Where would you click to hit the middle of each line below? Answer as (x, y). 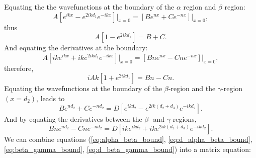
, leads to (51, 98)
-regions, (184, 118)
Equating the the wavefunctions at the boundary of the (89, 7)
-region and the (192, 88)
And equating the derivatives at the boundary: (76, 48)
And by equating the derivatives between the (73, 118)
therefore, (19, 68)
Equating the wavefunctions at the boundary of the (83, 88)
